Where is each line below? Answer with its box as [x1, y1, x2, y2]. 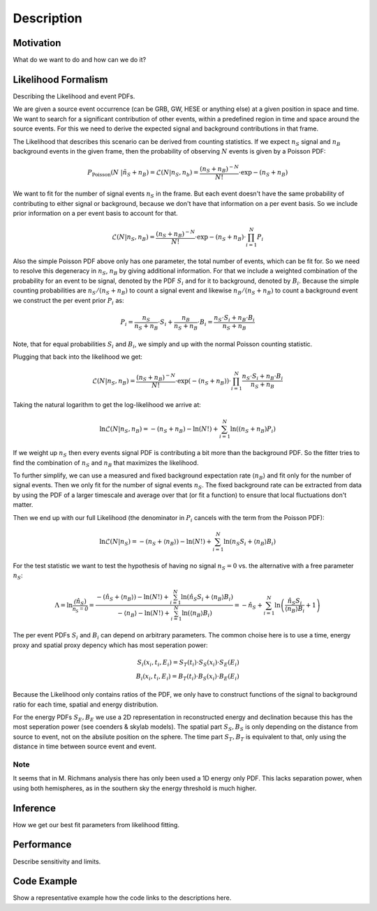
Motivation [13, 37, 61, 49]
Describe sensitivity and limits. [13, 857, 101, 866]
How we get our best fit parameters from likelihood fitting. [13, 820, 179, 829]
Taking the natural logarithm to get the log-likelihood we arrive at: [13, 401, 202, 409]
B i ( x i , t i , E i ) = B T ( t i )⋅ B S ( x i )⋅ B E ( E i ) [135, 672, 240, 682]
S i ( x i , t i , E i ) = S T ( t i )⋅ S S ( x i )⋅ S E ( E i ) [137, 658, 240, 668]
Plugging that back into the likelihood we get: [13, 353, 143, 361]
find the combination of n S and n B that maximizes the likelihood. [13, 458, 199, 468]
